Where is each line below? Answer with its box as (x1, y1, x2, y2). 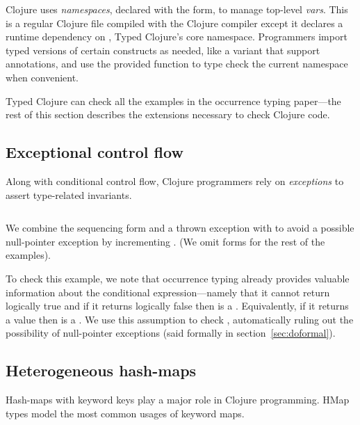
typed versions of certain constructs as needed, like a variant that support (6, 42, 320, 57)
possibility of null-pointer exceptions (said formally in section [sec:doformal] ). (6, 326, 336, 340)
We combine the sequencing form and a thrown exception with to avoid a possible (6, 220, 354, 235)
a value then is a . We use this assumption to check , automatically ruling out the (6, 312, 354, 326)
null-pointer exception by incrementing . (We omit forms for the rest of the (6, 234, 325, 248)
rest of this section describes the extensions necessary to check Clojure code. (6, 107, 330, 122)
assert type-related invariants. (6, 187, 132, 202)
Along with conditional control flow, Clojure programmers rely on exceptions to (6, 173, 344, 188)
